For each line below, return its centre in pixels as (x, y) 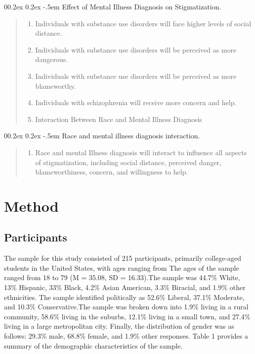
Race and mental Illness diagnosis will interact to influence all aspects (141, 152)
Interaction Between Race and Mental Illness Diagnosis (119, 119)
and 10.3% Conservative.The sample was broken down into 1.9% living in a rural (126, 307)
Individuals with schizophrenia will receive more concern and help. (136, 102)
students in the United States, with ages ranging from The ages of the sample (122, 267)
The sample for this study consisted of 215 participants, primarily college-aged (123, 258)
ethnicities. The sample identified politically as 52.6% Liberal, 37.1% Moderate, (124, 297)
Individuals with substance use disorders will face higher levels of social (143, 23)
